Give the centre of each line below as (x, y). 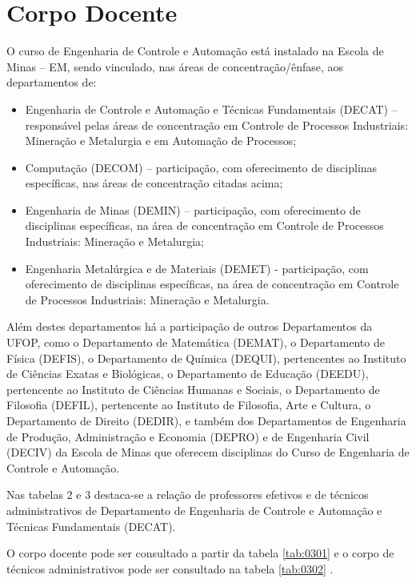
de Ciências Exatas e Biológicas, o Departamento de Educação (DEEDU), (188, 374)
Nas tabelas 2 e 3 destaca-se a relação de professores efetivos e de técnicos (188, 495)
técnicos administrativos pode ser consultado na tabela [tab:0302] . (170, 568)
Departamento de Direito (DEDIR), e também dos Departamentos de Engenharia (206, 420)
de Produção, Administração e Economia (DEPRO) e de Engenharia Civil (188, 436)
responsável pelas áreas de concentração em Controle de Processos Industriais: (217, 125)
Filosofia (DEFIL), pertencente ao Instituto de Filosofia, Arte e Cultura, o (189, 405)
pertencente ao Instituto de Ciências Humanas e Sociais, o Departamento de (193, 389)
